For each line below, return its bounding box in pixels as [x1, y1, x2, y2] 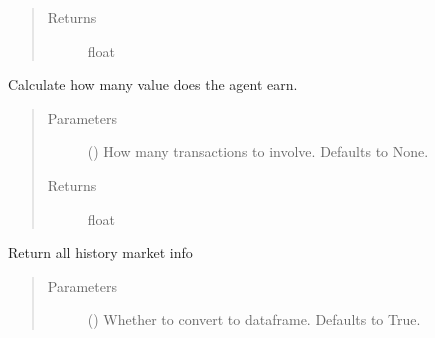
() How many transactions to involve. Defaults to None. [87, 141, 429, 162]
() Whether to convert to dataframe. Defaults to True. [87, 309, 421, 330]
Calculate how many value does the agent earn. [8, 74, 298, 95]
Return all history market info [8, 242, 193, 263]
